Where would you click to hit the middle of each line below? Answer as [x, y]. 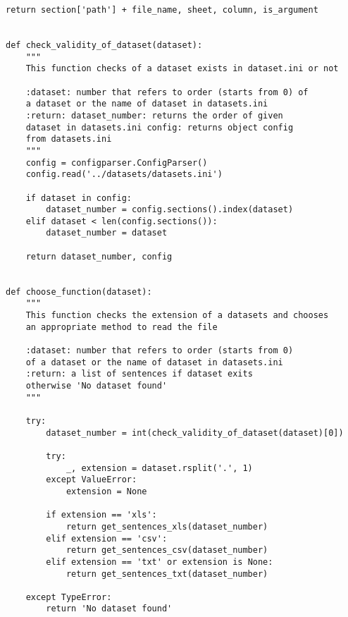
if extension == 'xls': [101, 515]
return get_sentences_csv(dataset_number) [167, 550]
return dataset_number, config [99, 256]
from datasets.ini [69, 139]
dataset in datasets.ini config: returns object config [160, 127]
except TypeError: [69, 597]
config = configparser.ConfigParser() [117, 163]
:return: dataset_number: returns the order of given [154, 115]
